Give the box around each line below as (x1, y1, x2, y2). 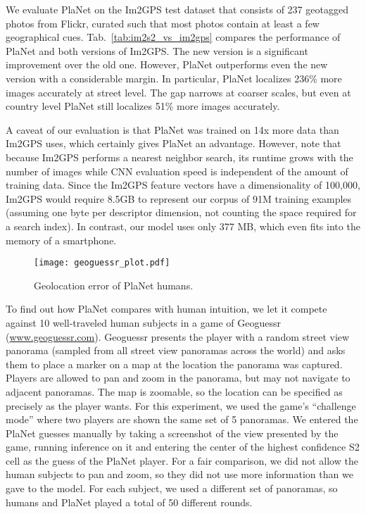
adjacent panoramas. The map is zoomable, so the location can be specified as (6, 384, 343, 399)
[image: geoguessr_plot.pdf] (34, 258, 170, 268)
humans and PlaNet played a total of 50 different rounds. (6, 494, 253, 509)
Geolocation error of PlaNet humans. (34, 277, 194, 292)
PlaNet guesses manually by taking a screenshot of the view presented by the (6, 425, 339, 440)
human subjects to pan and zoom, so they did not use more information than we (6, 467, 353, 482)
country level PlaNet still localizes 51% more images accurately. (6, 99, 280, 113)
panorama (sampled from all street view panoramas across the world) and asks (6, 343, 346, 358)
